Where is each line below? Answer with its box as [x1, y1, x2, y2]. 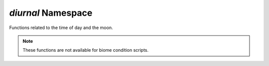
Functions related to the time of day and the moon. [9, 25, 113, 31]
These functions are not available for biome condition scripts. [22, 47, 149, 53]
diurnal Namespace [9, 7, 93, 18]
